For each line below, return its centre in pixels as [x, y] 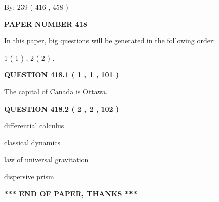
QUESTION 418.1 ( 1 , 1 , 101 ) [62, 74]
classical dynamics [32, 142]
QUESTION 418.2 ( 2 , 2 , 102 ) [62, 108]
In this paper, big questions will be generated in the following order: [110, 41]
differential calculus [34, 125]
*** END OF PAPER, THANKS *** [71, 193]
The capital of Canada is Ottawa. [56, 91]
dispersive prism [29, 176]
